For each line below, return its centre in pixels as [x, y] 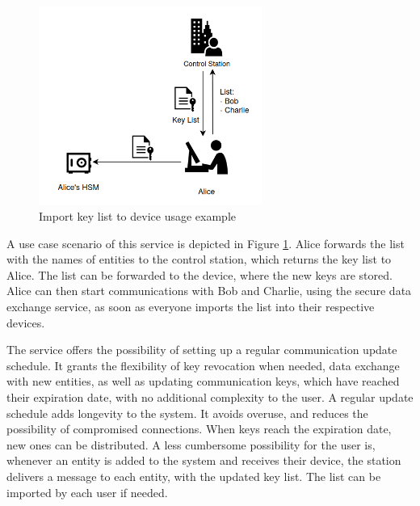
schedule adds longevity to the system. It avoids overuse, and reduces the [187, 413]
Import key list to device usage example [137, 216]
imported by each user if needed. [87, 492]
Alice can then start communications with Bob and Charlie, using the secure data [209, 291]
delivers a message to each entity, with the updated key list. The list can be [194, 476]
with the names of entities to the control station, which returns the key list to [199, 259]
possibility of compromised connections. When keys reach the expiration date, [199, 429]
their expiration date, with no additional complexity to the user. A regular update [210, 396]
